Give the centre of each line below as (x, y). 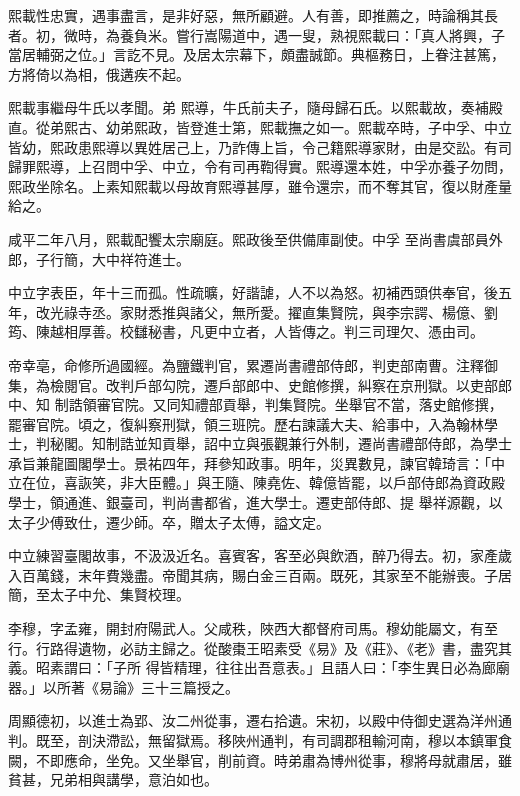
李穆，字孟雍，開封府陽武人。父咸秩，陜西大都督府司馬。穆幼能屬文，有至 (253, 628)
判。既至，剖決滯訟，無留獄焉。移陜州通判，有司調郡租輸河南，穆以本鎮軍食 (260, 740)
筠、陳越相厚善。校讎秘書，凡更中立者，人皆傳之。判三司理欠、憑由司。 (246, 331)
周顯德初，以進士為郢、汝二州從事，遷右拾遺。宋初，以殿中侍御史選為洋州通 (260, 720)
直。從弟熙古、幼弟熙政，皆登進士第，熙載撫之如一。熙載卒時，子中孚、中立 (260, 126)
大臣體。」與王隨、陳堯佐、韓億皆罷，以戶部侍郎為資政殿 (319, 482)
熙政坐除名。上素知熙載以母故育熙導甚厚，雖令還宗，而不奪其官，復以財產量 (260, 185)
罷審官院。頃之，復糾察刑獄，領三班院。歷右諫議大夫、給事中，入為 (232, 423)
